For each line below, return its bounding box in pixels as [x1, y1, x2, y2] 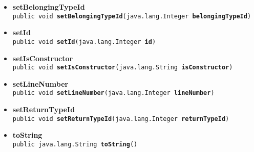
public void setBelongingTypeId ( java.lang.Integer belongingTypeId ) [12, 12, 251, 20]
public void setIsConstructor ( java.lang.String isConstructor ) [12, 64, 233, 71]
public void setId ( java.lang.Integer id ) [12, 38, 156, 45]
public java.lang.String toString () [12, 140, 138, 148]
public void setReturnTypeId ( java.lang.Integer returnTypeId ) [12, 115, 229, 122]
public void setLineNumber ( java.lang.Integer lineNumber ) [12, 89, 215, 97]
